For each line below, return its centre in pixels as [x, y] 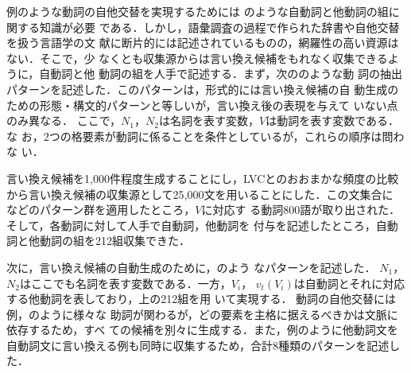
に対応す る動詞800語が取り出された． [301, 210]
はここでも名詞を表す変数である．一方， [125, 283]
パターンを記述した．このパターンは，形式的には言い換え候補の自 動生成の [203, 89]
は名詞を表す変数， [209, 120]
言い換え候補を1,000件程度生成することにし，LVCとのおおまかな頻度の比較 [203, 178]
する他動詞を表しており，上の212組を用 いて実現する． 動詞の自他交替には [202, 299]
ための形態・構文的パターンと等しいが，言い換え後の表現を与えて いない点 [202, 105]
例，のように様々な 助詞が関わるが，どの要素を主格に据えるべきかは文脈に [202, 314]
